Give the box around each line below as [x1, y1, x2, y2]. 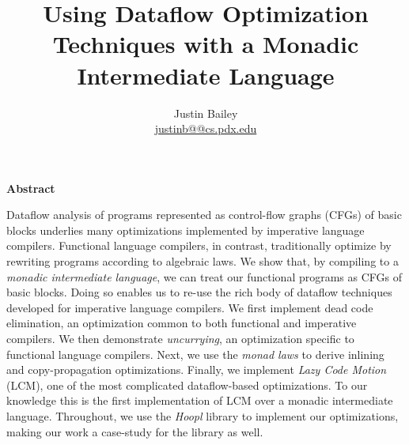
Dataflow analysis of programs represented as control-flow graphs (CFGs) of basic [6, 206, 402, 223]
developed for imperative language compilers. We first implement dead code [6, 299, 373, 315]
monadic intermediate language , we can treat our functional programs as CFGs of [6, 268, 403, 285]
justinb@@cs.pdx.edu [154, 120, 257, 137]
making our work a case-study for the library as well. [6, 423, 263, 439]
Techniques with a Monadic [52, 28, 359, 60]
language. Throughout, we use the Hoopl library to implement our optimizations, [6, 408, 399, 424]
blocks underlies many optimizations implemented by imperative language [6, 221, 365, 238]
